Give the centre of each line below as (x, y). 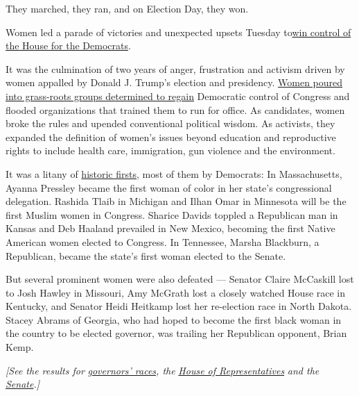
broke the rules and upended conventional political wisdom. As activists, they (170, 123)
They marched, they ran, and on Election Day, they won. (127, 8)
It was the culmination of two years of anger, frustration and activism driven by (175, 68)
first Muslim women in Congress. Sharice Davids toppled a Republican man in (172, 214)
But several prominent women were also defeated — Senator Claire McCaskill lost (180, 279)
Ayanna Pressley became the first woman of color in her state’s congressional (169, 187)
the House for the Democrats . (68, 46)
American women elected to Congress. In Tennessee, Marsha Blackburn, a (163, 241)
